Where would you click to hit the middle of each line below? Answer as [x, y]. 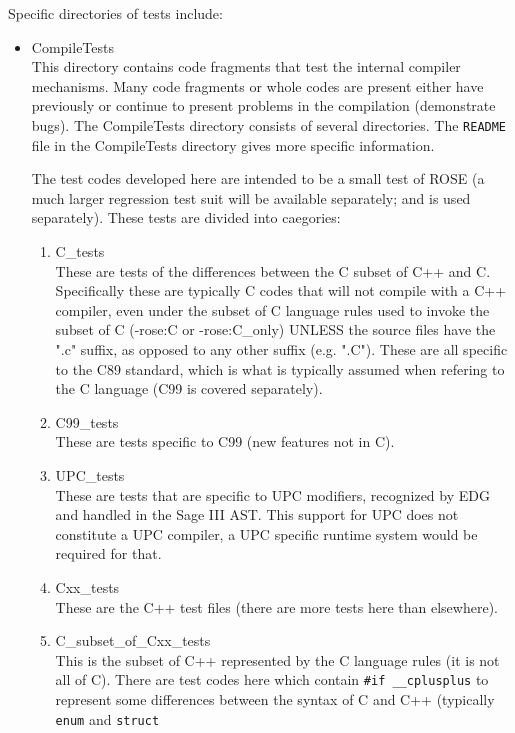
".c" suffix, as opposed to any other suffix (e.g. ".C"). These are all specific [281, 348]
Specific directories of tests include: [115, 13]
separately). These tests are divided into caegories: [186, 217]
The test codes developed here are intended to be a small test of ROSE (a [258, 178]
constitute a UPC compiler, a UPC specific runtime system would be [266, 533]
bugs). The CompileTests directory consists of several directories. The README [269, 124]
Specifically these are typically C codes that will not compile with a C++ [281, 290]
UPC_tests [90, 474]
